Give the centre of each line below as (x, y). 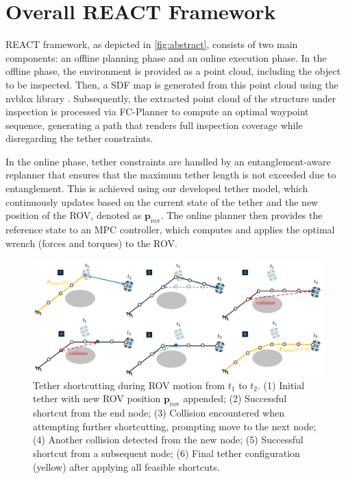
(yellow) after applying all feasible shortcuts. (126, 466)
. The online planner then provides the (242, 215)
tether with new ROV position (97, 398)
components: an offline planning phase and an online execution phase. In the (166, 57)
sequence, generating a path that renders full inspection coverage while (154, 125)
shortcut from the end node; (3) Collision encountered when (159, 413)
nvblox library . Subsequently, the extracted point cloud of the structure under (171, 98)
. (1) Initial (281, 385)
